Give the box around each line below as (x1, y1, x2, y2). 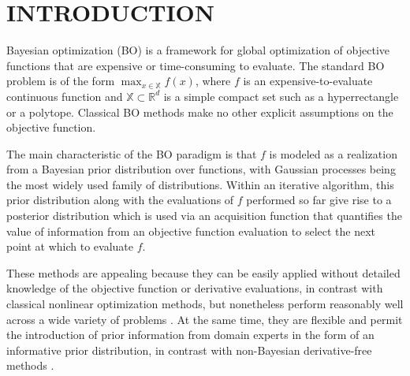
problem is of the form (6, 73, 115, 89)
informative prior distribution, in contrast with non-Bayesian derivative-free (6, 341, 372, 358)
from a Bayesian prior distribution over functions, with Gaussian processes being (6, 161, 396, 177)
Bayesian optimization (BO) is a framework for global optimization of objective (6, 42, 389, 58)
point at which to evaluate (6, 238, 133, 255)
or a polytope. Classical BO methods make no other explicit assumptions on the (6, 103, 393, 120)
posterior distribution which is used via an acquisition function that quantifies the (6, 207, 402, 224)
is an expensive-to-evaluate (243, 73, 373, 89)
